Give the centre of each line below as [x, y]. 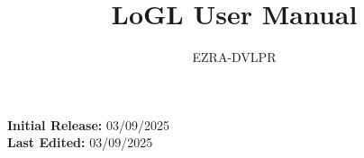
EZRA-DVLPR [234, 57]
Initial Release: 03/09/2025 [88, 124]
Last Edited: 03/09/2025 [80, 142]
